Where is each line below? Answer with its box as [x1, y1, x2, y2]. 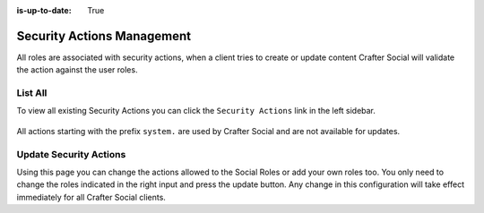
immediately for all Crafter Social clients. [16, 192, 166, 202]
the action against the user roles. [16, 64, 138, 75]
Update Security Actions [16, 148, 126, 160]
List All [16, 87, 48, 99]
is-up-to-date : [16, 5, 72, 15]
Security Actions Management [16, 28, 192, 44]
